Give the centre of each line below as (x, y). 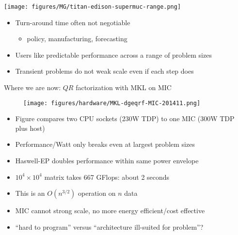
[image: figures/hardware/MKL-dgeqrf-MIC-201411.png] (112, 103)
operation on (97, 193)
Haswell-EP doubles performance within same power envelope (107, 161)
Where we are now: (32, 87)
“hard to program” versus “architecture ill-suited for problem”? (109, 227)
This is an (30, 193)
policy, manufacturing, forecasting (77, 39)
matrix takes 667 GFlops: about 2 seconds (107, 177)
